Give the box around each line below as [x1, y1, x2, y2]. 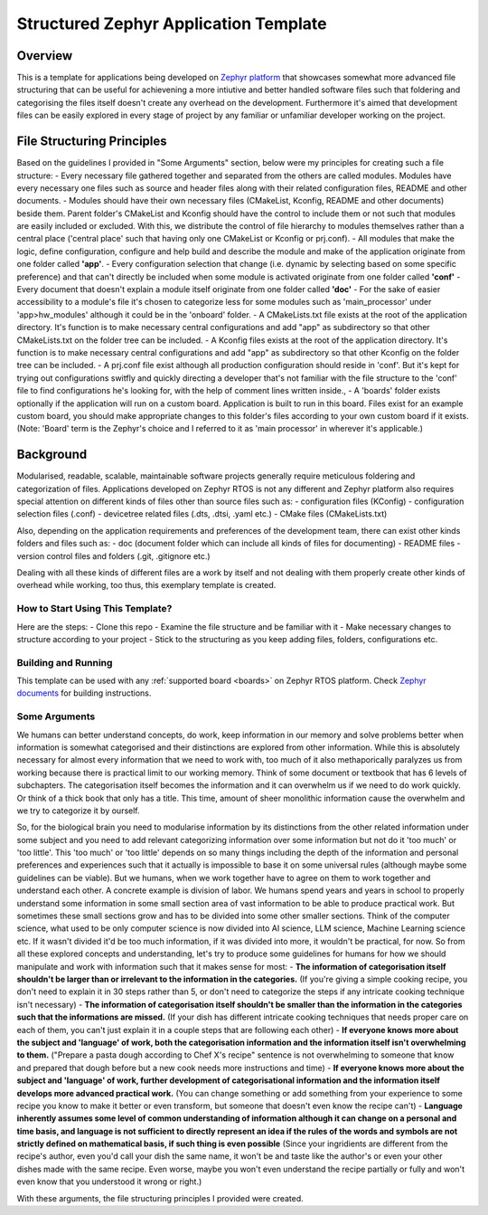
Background [16, 447, 88, 462]
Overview [16, 48, 73, 63]
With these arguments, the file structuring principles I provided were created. [16, 1192, 305, 1203]
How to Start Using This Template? [16, 603, 173, 615]
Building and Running [16, 656, 113, 669]
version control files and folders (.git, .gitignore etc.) [16, 550, 211, 561]
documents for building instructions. [16, 688, 152, 698]
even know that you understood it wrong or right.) [16, 1176, 202, 1187]
